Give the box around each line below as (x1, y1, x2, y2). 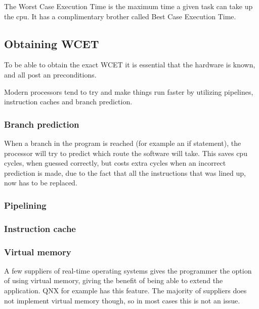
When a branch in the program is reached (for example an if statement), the (4, 137, 241, 148)
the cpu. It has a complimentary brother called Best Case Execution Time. (4, 11, 236, 21)
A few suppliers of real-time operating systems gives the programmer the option (4, 265, 252, 276)
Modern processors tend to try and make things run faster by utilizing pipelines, (4, 86, 253, 97)
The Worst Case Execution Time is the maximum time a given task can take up (4, 1, 253, 11)
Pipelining (4, 199, 47, 211)
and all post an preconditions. (4, 69, 97, 80)
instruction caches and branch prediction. (4, 96, 133, 107)
